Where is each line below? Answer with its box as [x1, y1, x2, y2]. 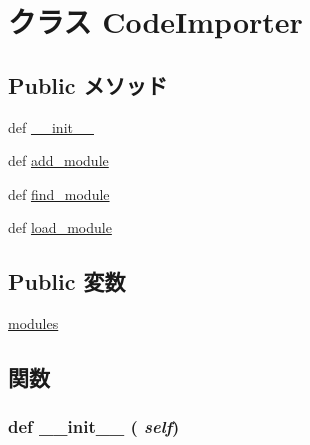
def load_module [8, 217, 112, 238]
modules [8, 313, 59, 334]
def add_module [8, 150, 109, 171]
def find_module [8, 183, 110, 204]
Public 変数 [8, 266, 126, 297]
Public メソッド [8, 69, 168, 100]
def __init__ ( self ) [8, 414, 180, 439]
